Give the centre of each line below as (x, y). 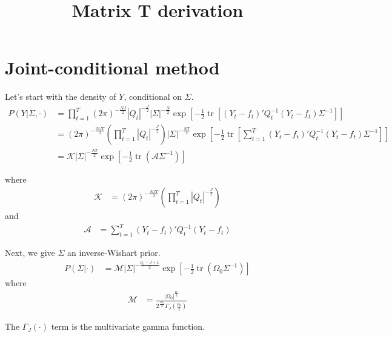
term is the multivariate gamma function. (128, 326)
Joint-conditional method (112, 67)
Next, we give (30, 253)
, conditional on (153, 97)
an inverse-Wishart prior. (114, 253)
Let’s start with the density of (61, 97)
